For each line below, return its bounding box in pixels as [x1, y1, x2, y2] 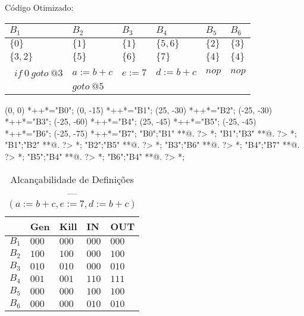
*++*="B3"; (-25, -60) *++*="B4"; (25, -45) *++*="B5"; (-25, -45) [5, 115, 256, 128]
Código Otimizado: [5, 1, 74, 13]
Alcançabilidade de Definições [10, 172, 134, 186]
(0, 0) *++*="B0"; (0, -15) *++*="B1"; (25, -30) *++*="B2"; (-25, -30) [5, 103, 272, 116]
